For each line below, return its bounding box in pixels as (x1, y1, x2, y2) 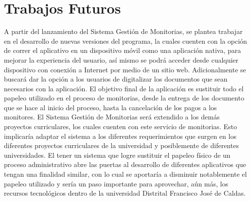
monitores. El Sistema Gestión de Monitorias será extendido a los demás (4, 112, 220, 122)
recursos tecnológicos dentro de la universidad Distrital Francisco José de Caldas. (4, 188, 246, 198)
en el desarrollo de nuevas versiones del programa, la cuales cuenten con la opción (4, 35, 247, 46)
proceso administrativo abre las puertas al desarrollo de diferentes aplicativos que (4, 159, 246, 169)
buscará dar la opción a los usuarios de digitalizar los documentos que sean (4, 74, 228, 84)
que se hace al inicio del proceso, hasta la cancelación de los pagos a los (4, 102, 217, 112)
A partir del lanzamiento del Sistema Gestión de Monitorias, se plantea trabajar (4, 26, 243, 36)
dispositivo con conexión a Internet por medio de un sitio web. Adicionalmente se (4, 64, 246, 74)
